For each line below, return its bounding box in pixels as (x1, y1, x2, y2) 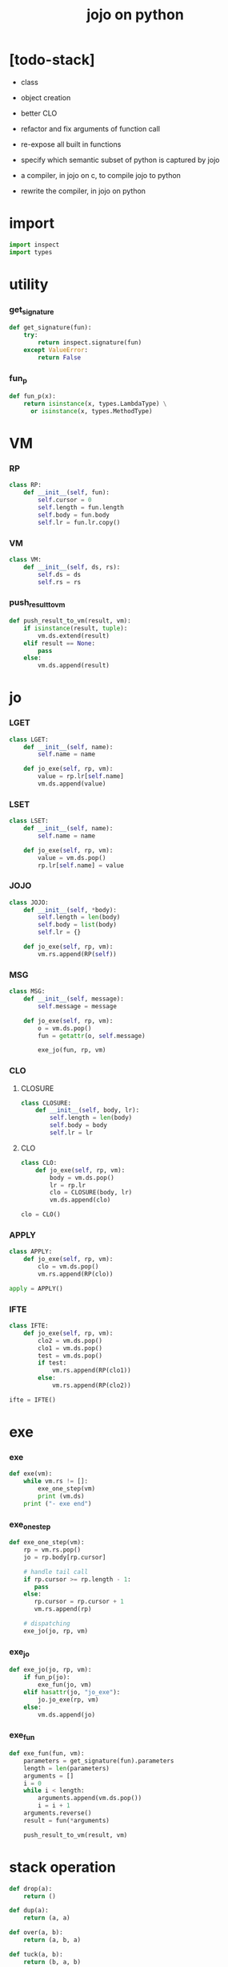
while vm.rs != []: (23, 1478, 89, 1486)
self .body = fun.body (38, 511, 110, 519)
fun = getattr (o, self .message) (38, 1032, 146, 1040)
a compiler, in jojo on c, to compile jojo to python (20, 170, 181, 180)
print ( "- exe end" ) (23, 1499, 92, 1507)
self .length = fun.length (38, 504, 125, 512)
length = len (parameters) (23, 1764, 110, 1772)
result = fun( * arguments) (23, 1816, 110, 1824)
